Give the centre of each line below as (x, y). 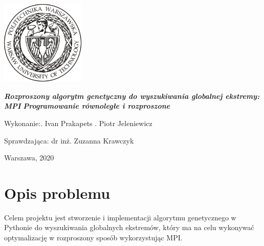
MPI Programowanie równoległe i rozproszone (87, 106)
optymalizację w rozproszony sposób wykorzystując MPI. (93, 238)
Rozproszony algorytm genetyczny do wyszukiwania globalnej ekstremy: (132, 96)
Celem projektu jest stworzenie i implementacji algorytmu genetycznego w (120, 217)
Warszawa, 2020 (29, 158)
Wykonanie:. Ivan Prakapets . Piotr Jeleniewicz (78, 123)
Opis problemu (57, 192)
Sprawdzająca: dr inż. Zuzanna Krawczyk (69, 140)
